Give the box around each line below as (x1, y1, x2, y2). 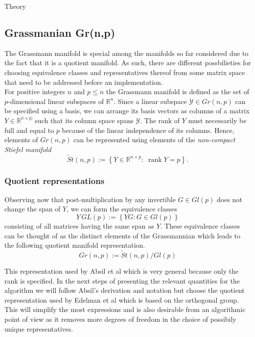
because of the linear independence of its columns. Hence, (62, 125, 234, 135)
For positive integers (4, 86, 66, 97)
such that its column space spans (35, 115, 134, 125)
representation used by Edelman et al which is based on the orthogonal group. (4, 294, 239, 305)
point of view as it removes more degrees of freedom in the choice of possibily (4, 313, 236, 324)
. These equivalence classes (160, 220, 240, 231)
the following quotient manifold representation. (4, 240, 145, 250)
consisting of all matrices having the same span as (4, 220, 154, 231)
